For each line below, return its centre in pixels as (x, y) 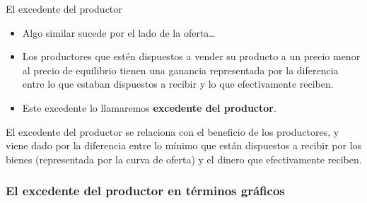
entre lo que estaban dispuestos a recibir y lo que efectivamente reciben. (178, 84)
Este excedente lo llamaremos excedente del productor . (149, 107)
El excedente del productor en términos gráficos (145, 191)
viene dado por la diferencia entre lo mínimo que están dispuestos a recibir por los (184, 145)
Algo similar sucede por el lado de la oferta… (119, 32)
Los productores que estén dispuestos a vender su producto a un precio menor (191, 56)
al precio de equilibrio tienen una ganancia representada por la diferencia (180, 70)
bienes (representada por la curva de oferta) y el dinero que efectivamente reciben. (184, 159)
